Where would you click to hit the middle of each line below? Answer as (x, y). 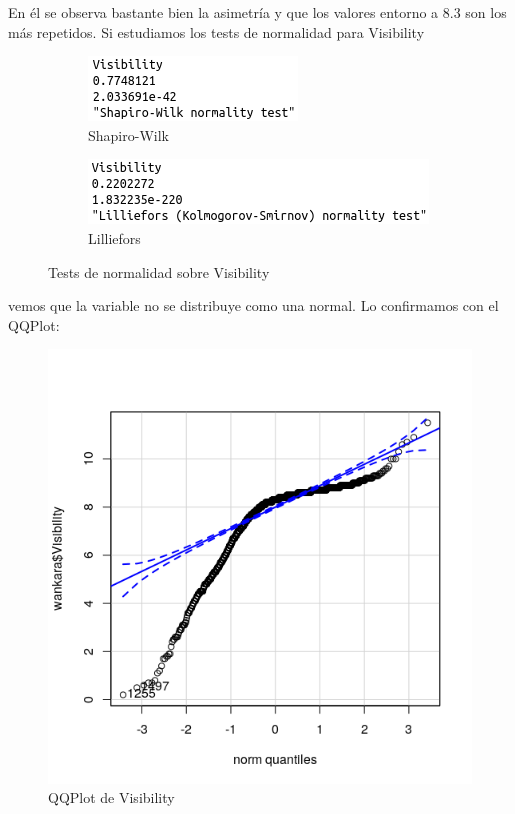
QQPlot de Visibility (111, 797)
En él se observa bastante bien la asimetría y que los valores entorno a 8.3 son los (257, 12)
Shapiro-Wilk (128, 134)
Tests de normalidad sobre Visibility (159, 271)
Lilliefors (114, 237)
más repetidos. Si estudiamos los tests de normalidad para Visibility (216, 31)
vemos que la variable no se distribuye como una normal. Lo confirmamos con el (253, 305)
